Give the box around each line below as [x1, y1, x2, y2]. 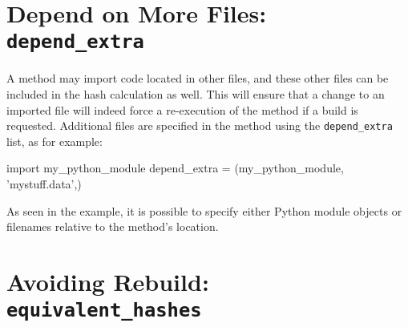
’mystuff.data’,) [6, 176, 82, 192]
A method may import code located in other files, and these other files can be [6, 70, 389, 87]
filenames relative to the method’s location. [6, 218, 219, 235]
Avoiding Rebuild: [6, 265, 209, 298]
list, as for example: [6, 132, 103, 149]
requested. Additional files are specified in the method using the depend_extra [6, 117, 393, 134]
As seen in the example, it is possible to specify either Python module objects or [6, 202, 402, 219]
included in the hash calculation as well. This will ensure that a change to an [6, 86, 385, 103]
